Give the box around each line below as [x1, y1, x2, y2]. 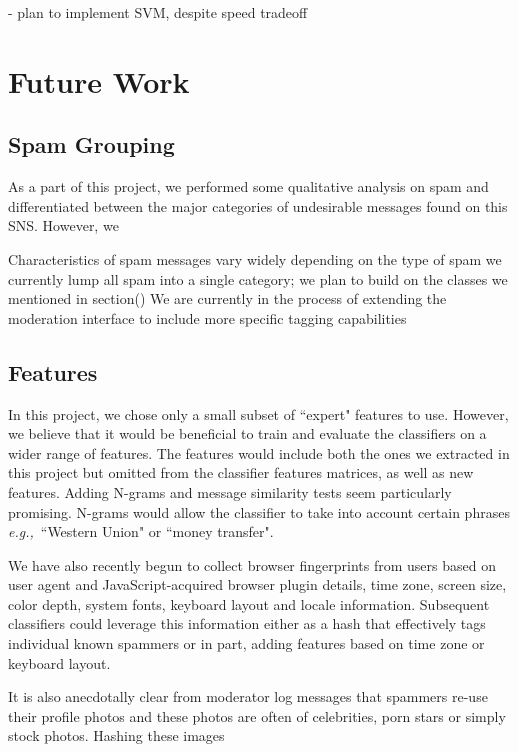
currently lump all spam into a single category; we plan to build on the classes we [8, 268, 508, 289]
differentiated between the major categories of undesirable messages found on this [8, 195, 508, 216]
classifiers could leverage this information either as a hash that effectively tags [8, 613, 486, 634]
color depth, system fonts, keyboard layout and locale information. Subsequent [8, 593, 490, 614]
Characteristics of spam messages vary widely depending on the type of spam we [8, 248, 502, 269]
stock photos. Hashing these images [8, 725, 225, 746]
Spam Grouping [8, 129, 175, 160]
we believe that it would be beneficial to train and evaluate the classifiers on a [8, 423, 487, 444]
